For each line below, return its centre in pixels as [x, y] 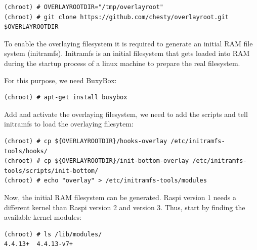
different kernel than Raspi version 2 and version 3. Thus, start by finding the [125, 207]
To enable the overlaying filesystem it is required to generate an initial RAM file [128, 43]
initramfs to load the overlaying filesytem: [69, 124]
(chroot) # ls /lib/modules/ [53, 234]
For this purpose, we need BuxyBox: [60, 80]
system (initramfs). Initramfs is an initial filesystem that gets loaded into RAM [127, 53]
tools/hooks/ [26, 151]
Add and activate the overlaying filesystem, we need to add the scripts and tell [126, 114]
